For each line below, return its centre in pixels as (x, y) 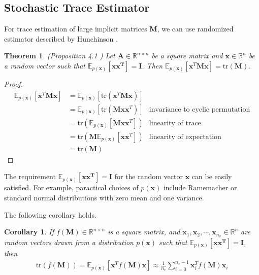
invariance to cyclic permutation (200, 109)
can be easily (212, 176)
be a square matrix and (187, 56)
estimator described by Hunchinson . (61, 38)
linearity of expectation (185, 137)
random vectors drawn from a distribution (69, 242)
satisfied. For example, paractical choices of (71, 187)
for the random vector (149, 176)
